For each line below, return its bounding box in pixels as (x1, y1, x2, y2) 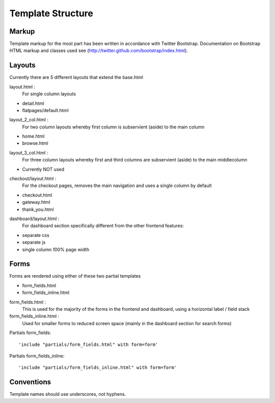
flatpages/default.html (22, 107, 69, 113)
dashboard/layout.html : (9, 216, 60, 222)
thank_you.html (22, 206, 54, 212)
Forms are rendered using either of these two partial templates (9, 273, 141, 279)
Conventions (9, 378, 51, 387)
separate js (22, 239, 46, 246)
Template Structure (9, 8, 94, 19)
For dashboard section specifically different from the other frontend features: (22, 223, 184, 229)
